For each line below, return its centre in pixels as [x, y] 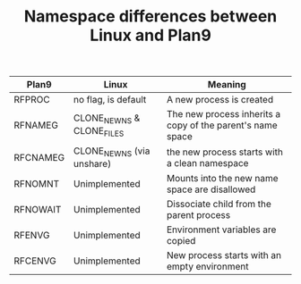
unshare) [92, 164]
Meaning [227, 85]
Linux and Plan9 [150, 35]
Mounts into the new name [223, 179]
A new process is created [220, 100]
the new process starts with [225, 152]
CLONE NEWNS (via [112, 152]
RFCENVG [35, 261]
